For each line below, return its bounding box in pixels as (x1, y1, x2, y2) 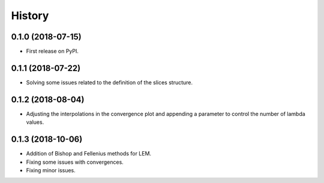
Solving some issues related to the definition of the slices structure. (26, 78, 193, 86)
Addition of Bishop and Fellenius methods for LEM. (26, 150, 152, 157)
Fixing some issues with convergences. (26, 158, 124, 166)
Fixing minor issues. (26, 166, 76, 173)
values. (26, 118, 44, 126)
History (11, 9, 49, 22)
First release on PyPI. (26, 48, 79, 55)
